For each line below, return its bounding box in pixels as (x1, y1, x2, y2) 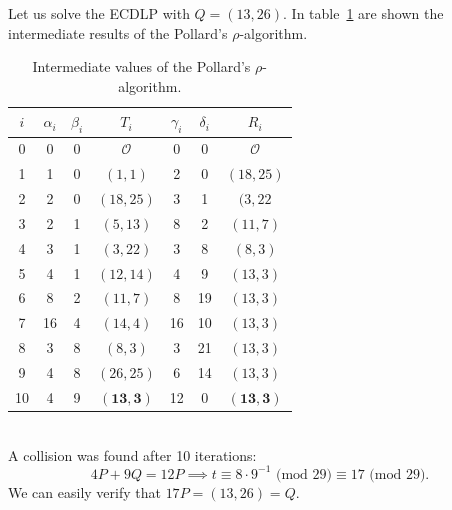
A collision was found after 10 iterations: (8, 444, 257, 465)
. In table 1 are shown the (283, 3, 444, 23)
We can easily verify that (8, 481, 161, 502)
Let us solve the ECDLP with (8, 3, 190, 23)
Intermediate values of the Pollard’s (32, 56, 251, 77)
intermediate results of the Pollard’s (8, 22, 228, 43)
